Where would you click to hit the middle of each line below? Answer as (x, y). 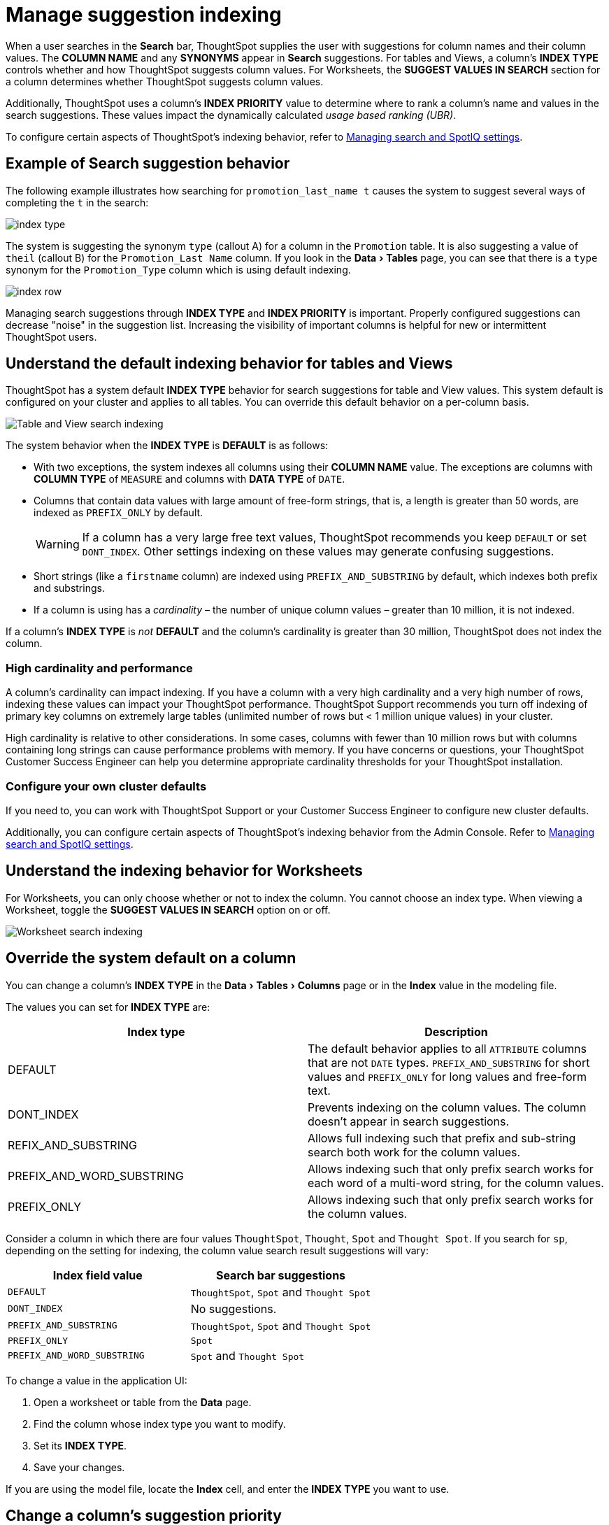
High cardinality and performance (99, 668)
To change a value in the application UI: (96, 1380)
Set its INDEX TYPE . (80, 1445)
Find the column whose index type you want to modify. (160, 1424)
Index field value (98, 1275)
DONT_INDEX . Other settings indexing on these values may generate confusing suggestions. (318, 552)
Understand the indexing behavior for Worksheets (184, 871)
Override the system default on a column (151, 958)
